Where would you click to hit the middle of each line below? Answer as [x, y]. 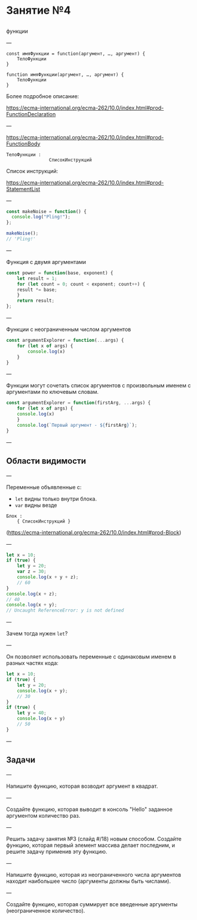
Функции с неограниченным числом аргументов [69, 329]
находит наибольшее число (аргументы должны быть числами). [89, 881]
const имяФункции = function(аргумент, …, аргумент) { [76, 54]
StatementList [23, 189]
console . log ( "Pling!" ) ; [41, 217]
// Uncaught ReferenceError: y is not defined [65, 611]
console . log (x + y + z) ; [48, 577]
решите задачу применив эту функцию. [57, 851]
